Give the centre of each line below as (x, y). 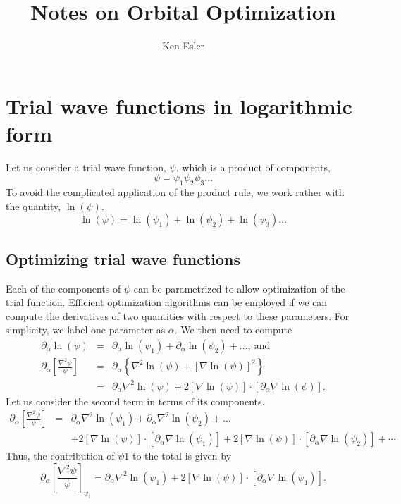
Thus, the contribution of (60, 456)
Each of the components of (63, 288)
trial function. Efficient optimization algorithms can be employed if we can (167, 302)
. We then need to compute (233, 330)
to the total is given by (182, 456)
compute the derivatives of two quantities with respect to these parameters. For (178, 315)
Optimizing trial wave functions (123, 258)
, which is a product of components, (253, 167)
